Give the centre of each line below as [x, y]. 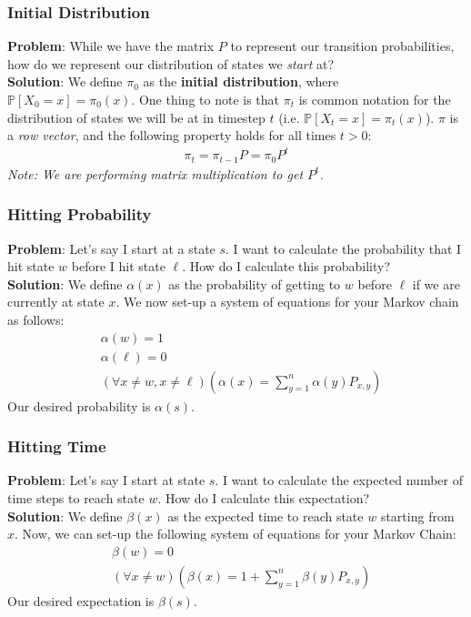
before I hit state [118, 266]
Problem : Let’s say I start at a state [111, 248]
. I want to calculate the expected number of [339, 480]
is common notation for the [375, 99]
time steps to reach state [76, 498]
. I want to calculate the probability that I [344, 248]
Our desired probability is [79, 405]
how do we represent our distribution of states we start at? [171, 63]
